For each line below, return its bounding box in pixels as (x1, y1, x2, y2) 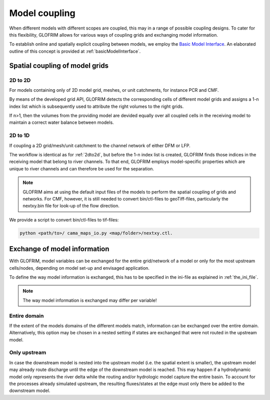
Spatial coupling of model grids (9, 61, 109, 70)
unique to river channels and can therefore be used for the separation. (9, 165, 154, 171)
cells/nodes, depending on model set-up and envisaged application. (9, 265, 150, 271)
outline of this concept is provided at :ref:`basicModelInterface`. (9, 48, 141, 54)
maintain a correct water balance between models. (9, 119, 114, 125)
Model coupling (9, 8, 75, 19)
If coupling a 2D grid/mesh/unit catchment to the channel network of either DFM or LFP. (9, 142, 190, 148)
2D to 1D (9, 132, 30, 139)
